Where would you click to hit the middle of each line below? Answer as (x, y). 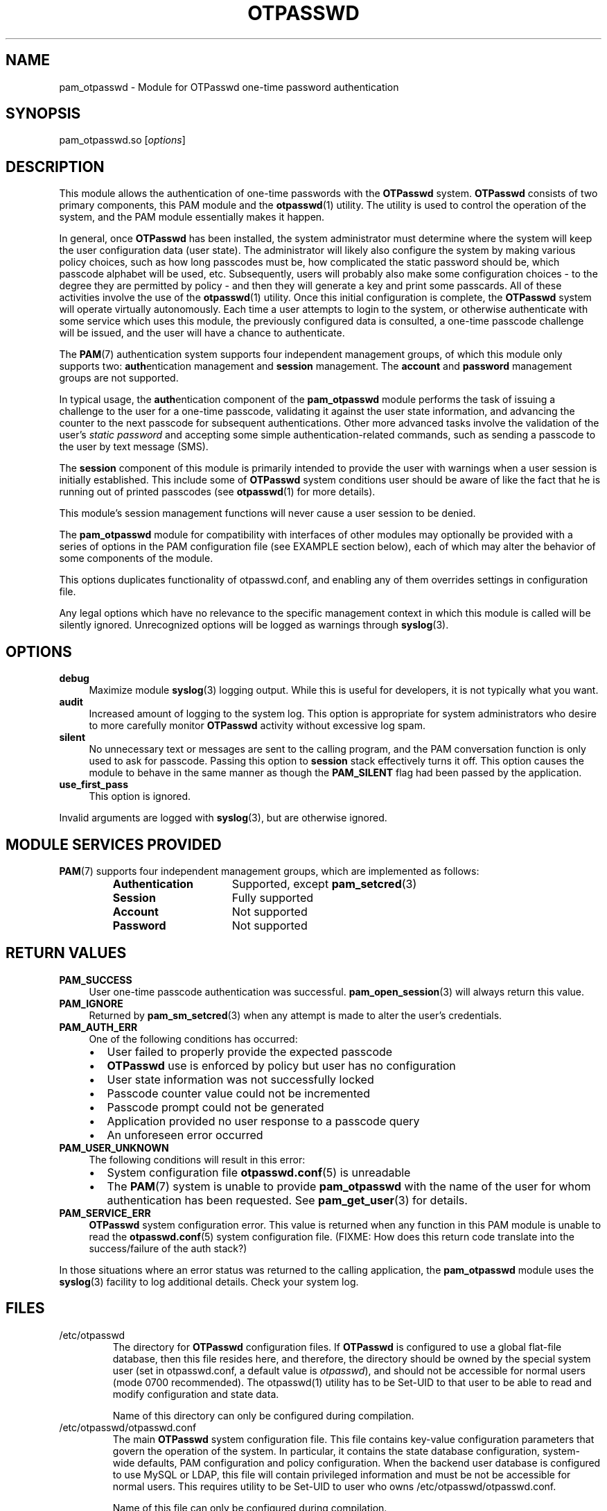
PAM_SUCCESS (96, 980)
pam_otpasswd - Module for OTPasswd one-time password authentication (229, 87)
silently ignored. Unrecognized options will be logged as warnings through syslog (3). (254, 625)
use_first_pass (94, 785)
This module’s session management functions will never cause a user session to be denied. (267, 513)
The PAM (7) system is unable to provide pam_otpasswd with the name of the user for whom (349, 1186)
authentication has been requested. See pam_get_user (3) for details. (287, 1200)
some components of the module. (136, 558)
